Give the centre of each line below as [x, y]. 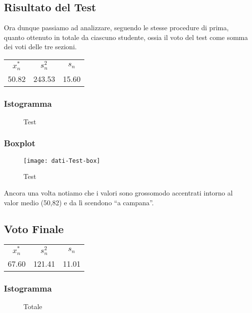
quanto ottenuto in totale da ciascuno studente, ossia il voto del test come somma [126, 37]
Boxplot [20, 143]
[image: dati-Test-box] [62, 161]
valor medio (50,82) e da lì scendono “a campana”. [79, 202]
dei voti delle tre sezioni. [40, 47]
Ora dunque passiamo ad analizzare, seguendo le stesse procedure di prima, [116, 28]
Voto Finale [34, 228]
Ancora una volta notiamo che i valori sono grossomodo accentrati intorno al [118, 193]
